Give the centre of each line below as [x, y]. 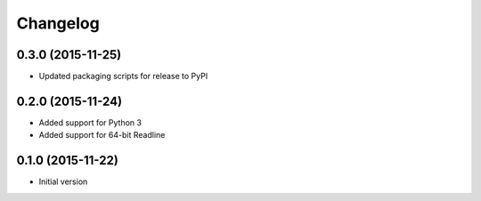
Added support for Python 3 [90, 122]
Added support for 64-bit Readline [102, 135]
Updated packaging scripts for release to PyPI [123, 76]
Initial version [63, 181]
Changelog [58, 23]
